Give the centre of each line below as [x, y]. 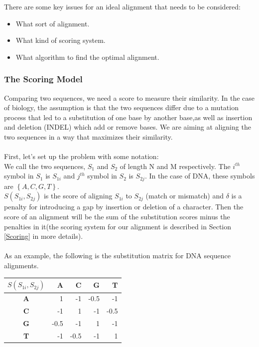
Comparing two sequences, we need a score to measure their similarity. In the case [129, 97]
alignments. [21, 265]
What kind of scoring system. [61, 40]
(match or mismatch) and [185, 196]
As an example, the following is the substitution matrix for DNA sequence [117, 256]
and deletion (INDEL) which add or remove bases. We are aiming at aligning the [128, 127]
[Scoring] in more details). [44, 236]
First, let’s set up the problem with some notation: [81, 156]
